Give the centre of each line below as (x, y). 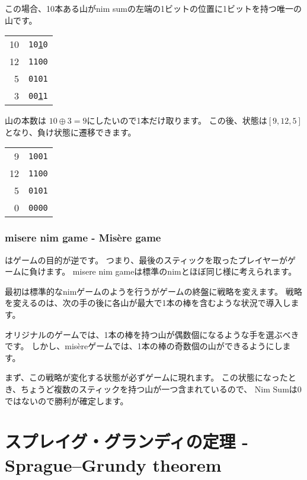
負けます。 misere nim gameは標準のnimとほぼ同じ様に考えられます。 (163, 271)
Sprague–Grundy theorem (113, 464)
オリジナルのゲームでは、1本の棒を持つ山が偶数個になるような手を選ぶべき (152, 334)
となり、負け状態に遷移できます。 (71, 132)
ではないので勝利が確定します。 (67, 400)
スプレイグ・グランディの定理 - (127, 441)
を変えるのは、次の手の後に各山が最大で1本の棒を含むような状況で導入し (148, 303)
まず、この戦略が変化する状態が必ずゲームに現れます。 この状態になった (146, 377)
